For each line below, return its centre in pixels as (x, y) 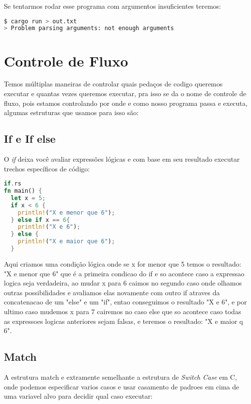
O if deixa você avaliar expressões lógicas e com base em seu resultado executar (122, 159)
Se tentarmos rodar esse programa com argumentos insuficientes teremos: (112, 6)
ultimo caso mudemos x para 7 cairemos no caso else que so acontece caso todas (123, 311)
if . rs (13, 184)
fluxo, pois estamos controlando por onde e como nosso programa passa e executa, (126, 103)
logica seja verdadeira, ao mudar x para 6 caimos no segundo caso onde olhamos (123, 283)
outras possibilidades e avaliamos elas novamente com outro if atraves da (112, 292)
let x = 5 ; (28, 198)
